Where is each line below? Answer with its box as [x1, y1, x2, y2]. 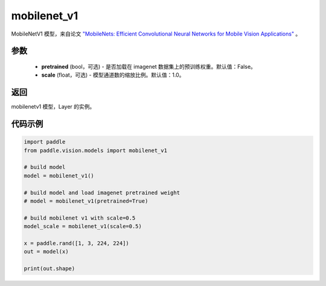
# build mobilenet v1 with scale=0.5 [24, 214, 136, 221]
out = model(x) [24, 248, 69, 255]
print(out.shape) [24, 265, 75, 272]
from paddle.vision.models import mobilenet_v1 [24, 147, 167, 154]
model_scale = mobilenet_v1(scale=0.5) [24, 223, 142, 230]
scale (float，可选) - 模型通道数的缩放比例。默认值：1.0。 [41, 71, 185, 78]
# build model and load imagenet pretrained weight [24, 189, 181, 196]
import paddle [24, 139, 66, 145]
